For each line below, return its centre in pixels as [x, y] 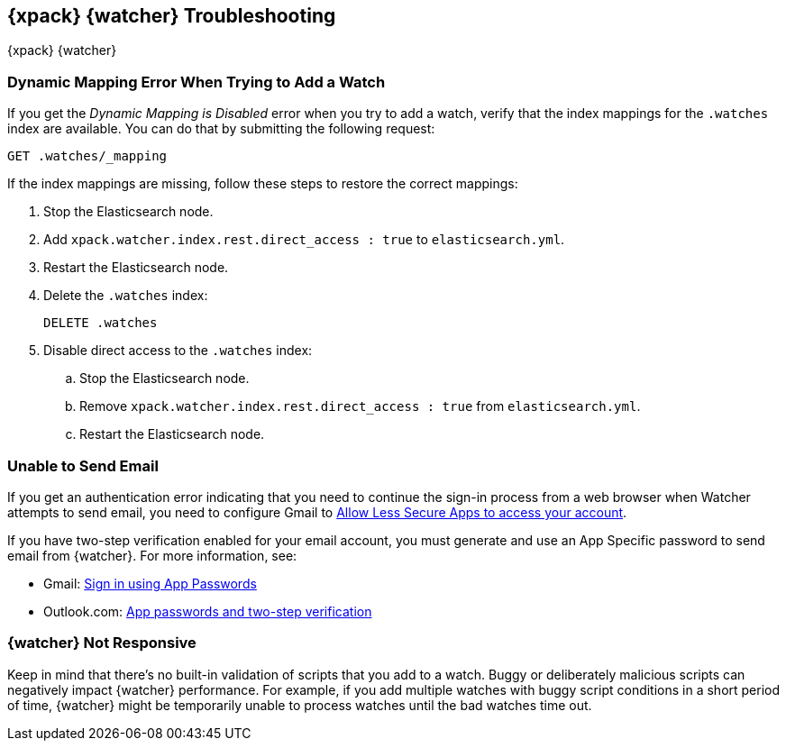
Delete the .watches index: [126, 296]
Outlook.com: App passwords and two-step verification [208, 611]
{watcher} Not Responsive [102, 643]
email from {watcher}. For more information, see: [152, 555]
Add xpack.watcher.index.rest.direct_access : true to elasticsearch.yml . [304, 240]
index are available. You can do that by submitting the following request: [221, 129]
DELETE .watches [101, 323]
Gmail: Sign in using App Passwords [150, 583]
